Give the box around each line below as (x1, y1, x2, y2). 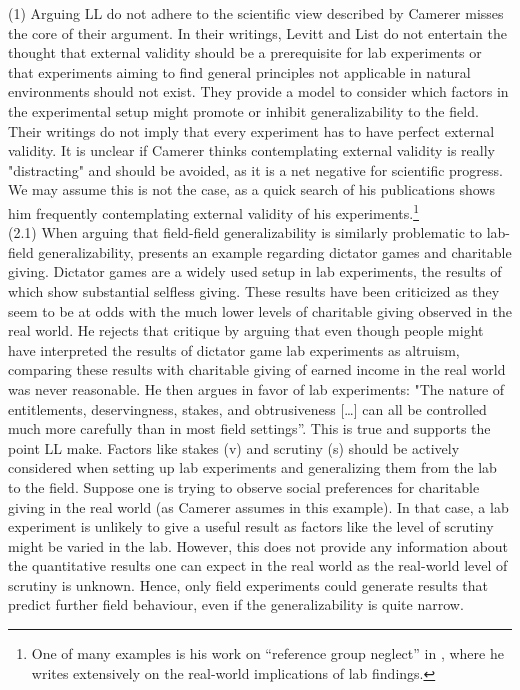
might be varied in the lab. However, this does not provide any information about (8, 535, 509, 556)
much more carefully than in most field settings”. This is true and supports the (8, 418, 491, 439)
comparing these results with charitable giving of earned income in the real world (8, 359, 506, 380)
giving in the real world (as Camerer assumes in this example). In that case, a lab (8, 496, 509, 517)
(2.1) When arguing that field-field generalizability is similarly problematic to (8, 222, 483, 243)
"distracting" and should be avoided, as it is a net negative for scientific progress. (8, 159, 503, 180)
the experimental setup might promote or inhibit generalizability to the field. (8, 100, 479, 121)
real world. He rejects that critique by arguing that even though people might (8, 320, 484, 341)
